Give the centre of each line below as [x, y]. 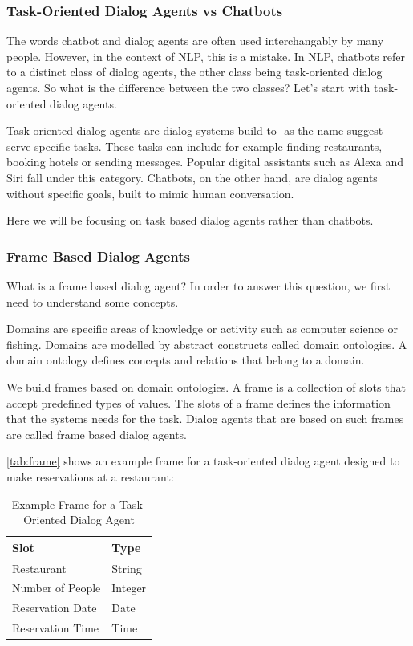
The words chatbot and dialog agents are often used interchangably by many [195, 41]
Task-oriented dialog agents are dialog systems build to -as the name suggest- [196, 130]
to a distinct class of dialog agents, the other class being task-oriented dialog [194, 72]
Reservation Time [56, 628]
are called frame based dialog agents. [97, 434]
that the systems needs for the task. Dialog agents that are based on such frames [205, 418]
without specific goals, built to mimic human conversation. [150, 193]
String [127, 568]
